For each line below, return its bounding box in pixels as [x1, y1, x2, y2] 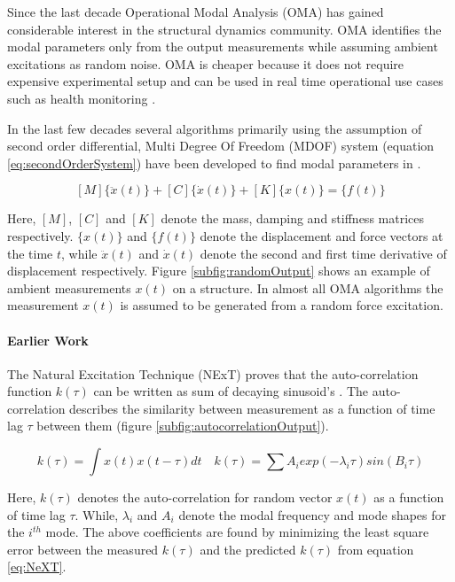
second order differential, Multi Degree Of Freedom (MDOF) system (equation [7, 136, 435, 155]
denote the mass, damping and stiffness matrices [161, 209, 424, 228]
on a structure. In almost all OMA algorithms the [172, 278, 443, 297]
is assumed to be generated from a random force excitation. [120, 296, 443, 314]
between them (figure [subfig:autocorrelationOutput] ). [36, 416, 329, 435]
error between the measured [7, 539, 159, 558]
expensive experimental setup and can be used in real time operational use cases [7, 72, 443, 90]
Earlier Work [7, 330, 89, 349]
